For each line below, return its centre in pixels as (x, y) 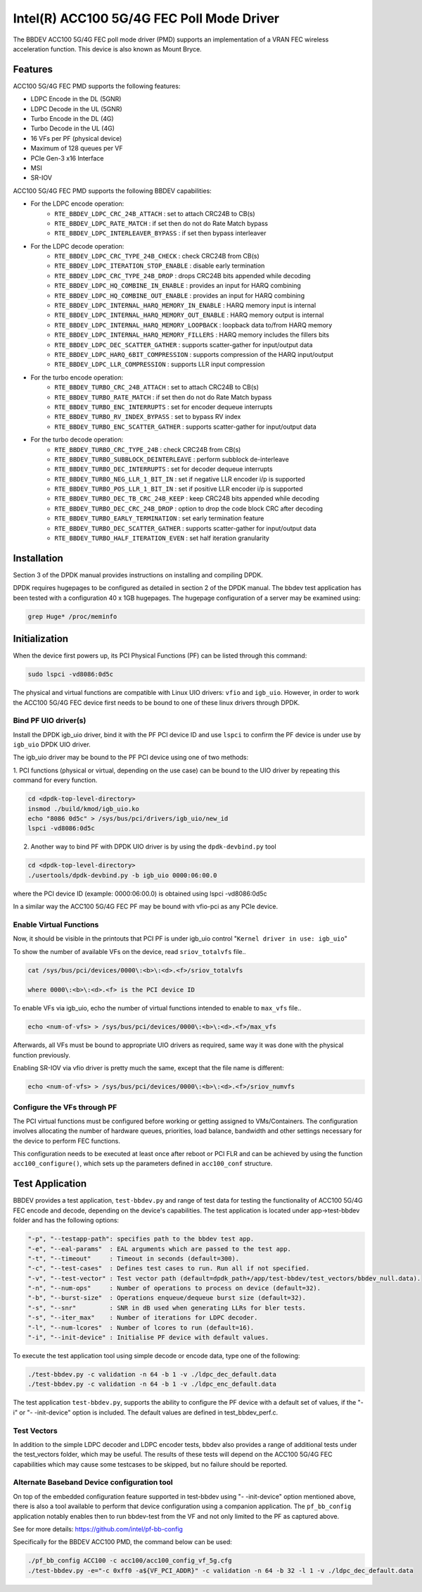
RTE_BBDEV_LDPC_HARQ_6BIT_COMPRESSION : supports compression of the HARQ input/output (194, 355)
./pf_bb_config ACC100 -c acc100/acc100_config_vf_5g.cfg (130, 1561)
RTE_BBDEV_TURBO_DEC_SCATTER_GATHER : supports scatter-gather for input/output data (185, 528)
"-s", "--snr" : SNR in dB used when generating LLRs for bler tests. (167, 1308)
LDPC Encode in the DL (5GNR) (76, 99)
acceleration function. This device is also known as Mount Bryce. (107, 49)
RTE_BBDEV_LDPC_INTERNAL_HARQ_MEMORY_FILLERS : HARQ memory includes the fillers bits (192, 335)
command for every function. (55, 780)
